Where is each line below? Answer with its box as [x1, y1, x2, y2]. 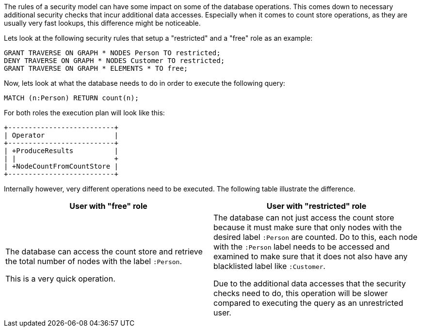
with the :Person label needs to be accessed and [213, 242, 390, 252]
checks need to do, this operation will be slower [213, 288, 388, 298]
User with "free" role [69, 201, 147, 211]
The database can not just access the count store [213, 213, 394, 222]
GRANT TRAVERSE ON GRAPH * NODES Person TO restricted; [4, 49, 221, 57]
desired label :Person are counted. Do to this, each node [213, 232, 418, 242]
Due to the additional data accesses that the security [213, 279, 406, 288]
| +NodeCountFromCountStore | [4, 162, 119, 170]
